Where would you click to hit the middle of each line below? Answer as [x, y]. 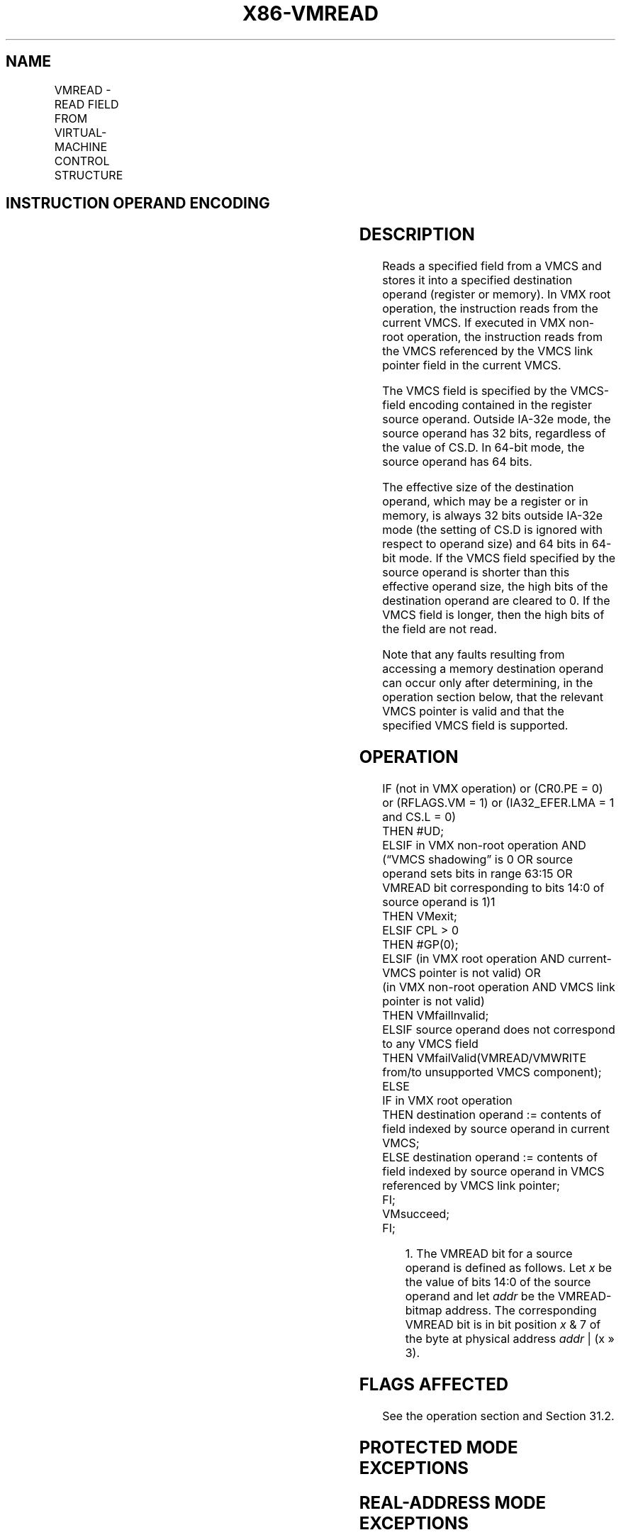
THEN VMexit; [420, 916]
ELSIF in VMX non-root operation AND [484, 845]
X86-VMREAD [310, 13]
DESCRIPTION [417, 235]
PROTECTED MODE [438, 1447]
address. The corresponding [521, 1311]
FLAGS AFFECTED [434, 1385]
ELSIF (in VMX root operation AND [474, 959]
